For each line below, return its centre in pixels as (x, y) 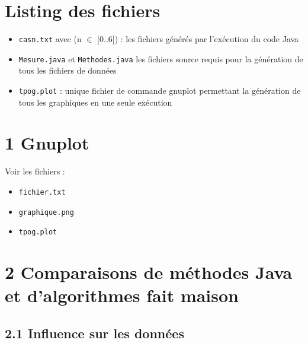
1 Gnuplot (47, 143)
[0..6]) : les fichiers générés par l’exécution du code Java (198, 39)
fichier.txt (42, 192)
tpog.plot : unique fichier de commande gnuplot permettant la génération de (160, 90)
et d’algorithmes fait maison (122, 295)
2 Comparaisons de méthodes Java (149, 272)
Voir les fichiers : (35, 171)
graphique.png (46, 212)
